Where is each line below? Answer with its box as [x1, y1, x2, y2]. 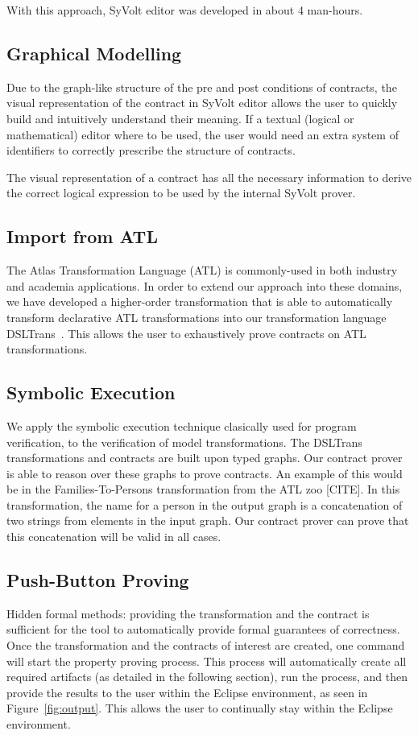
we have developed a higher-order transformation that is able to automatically [6, 293, 393, 310]
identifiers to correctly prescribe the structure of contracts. [6, 142, 296, 159]
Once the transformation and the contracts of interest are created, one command [6, 637, 405, 654]
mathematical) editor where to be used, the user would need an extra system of [6, 126, 399, 142]
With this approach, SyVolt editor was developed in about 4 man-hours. [6, 2, 363, 18]
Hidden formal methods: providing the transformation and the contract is [6, 605, 370, 621]
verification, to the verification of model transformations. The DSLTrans [6, 433, 362, 450]
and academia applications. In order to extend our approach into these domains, [6, 277, 403, 294]
